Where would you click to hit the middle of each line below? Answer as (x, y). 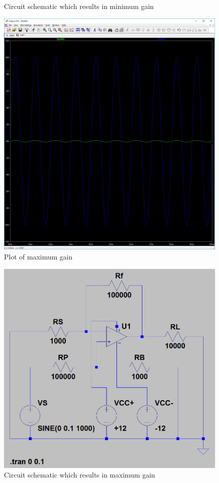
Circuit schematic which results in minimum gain (79, 6)
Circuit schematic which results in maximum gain (80, 475)
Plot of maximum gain (38, 257)
